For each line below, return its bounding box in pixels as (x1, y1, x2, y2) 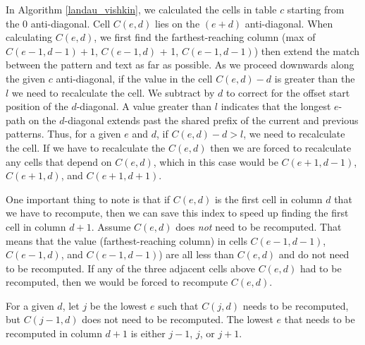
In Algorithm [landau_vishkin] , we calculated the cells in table (6, 2, 277, 16)
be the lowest (89, 298, 147, 313)
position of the (6, 99, 68, 114)
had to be (299, 260, 342, 275)
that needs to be (284, 312, 355, 327)
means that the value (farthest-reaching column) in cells (6, 233, 247, 248)
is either (130, 326, 166, 341)
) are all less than (159, 247, 234, 262)
